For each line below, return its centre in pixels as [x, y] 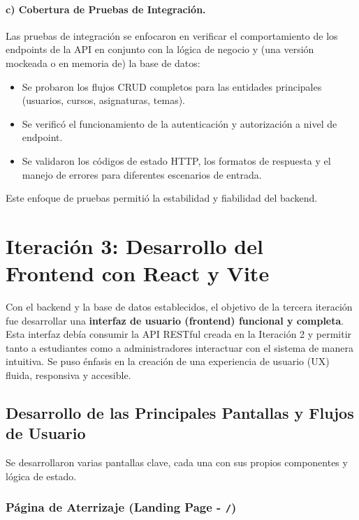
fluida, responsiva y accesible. [68, 375]
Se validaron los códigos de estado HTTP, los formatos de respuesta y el [176, 160]
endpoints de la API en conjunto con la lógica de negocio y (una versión [160, 49]
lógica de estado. [41, 476]
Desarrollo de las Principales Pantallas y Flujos [180, 413]
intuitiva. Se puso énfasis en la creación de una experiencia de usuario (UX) [168, 361]
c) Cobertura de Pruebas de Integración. [106, 9]
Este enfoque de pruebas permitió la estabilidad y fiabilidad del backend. [162, 198]
